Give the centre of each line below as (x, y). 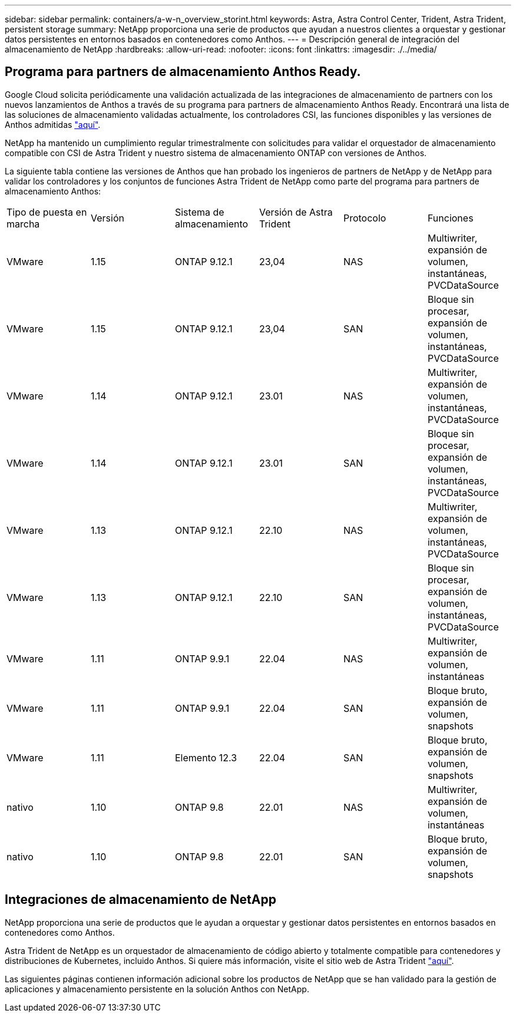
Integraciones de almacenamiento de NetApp (140, 900)
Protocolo (365, 218)
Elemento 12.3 (206, 757)
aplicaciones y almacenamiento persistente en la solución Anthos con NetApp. (157, 989)
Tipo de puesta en (47, 212)
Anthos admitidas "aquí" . (53, 124)
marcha (23, 224)
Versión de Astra (296, 212)
